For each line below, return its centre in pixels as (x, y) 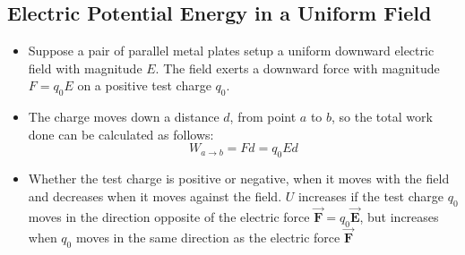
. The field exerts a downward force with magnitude (297, 68)
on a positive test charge (144, 85)
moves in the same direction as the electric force (208, 237)
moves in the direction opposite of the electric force (169, 216)
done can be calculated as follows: (121, 134)
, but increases (399, 216)
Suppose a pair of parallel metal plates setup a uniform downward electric (231, 51)
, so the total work (382, 117)
